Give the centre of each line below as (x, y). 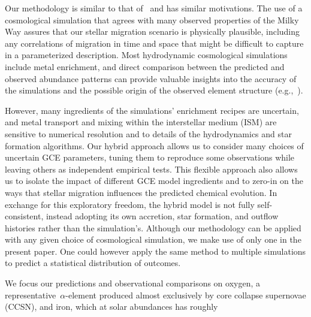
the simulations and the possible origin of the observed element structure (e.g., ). (154, 90)
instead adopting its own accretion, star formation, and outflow (162, 216)
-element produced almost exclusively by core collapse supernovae (186, 295)
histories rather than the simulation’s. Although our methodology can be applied (153, 227)
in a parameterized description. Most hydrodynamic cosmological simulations (146, 55)
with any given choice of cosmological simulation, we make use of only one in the (153, 239)
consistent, (24, 216)
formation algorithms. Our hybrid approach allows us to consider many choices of (154, 145)
